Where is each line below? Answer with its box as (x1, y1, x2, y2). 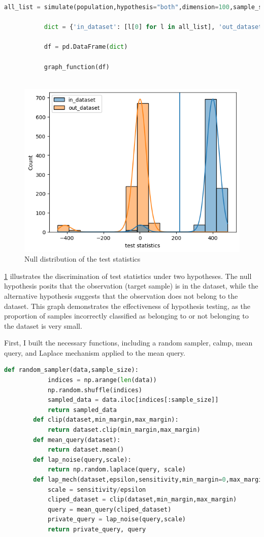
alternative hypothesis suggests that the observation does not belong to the (4, 290, 238, 301)
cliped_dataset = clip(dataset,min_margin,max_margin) (47, 496, 237, 503)
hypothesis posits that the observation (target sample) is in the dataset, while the (4, 280, 258, 291)
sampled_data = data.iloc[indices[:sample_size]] (47, 396, 219, 404)
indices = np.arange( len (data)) (47, 376, 157, 384)
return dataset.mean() (47, 446, 124, 454)
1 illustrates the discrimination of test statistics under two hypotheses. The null (4, 270, 252, 281)
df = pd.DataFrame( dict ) (44, 43, 128, 51)
